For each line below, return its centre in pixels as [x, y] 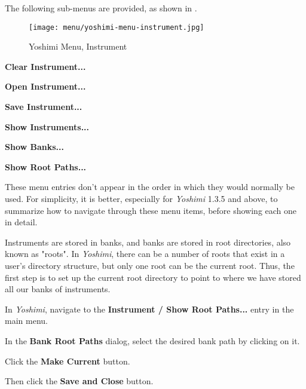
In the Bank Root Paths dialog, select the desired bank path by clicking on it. [152, 340]
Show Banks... [34, 147]
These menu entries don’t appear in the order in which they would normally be [150, 187]
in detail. [21, 222]
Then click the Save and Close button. [79, 381]
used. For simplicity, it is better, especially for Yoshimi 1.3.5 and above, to [141, 198]
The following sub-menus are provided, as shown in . [101, 8]
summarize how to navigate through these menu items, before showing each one [151, 210]
